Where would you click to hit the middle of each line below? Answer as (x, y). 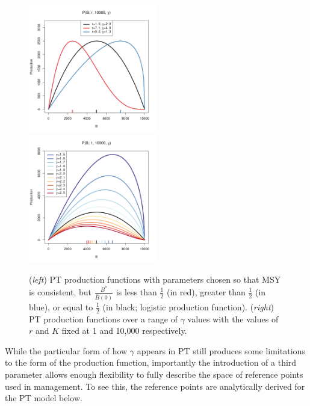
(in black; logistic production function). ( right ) (188, 306)
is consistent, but (60, 291)
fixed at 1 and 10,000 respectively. (124, 331)
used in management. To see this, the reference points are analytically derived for (155, 386)
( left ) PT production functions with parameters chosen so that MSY (155, 279)
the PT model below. (44, 398)
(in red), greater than (206, 291)
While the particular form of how (66, 350)
